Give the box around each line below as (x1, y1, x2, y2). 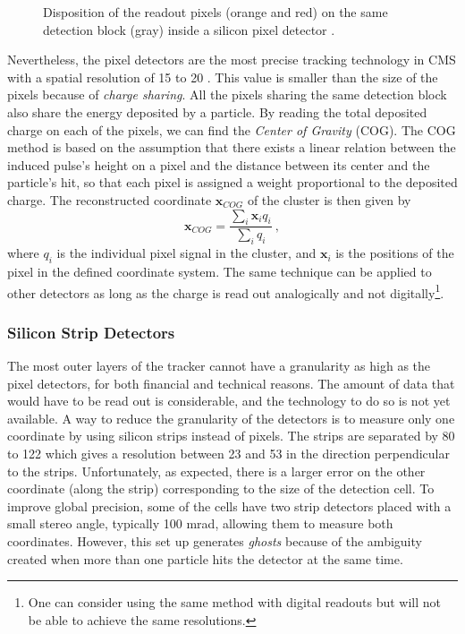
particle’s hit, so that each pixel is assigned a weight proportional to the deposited (7, 173, 458, 192)
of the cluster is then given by (247, 190, 411, 209)
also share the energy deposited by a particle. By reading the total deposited (7, 102, 427, 121)
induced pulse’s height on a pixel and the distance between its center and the (7, 155, 430, 174)
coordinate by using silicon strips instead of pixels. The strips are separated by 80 (7, 426, 455, 445)
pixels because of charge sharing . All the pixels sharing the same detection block (7, 85, 447, 104)
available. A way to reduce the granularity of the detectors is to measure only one (7, 408, 455, 427)
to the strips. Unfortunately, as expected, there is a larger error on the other (7, 461, 426, 480)
